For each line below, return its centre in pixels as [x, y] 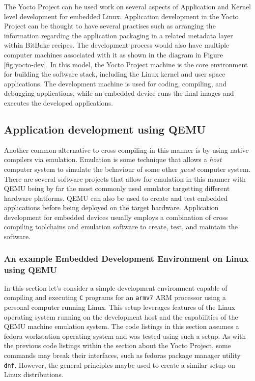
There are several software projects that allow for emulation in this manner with [125, 178]
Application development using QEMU [105, 129]
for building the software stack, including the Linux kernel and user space [115, 74]
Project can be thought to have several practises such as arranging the [110, 26]
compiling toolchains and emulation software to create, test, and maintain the [121, 227]
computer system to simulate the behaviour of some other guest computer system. [127, 169]
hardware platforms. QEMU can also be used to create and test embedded [116, 198]
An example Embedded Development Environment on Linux [127, 258]
